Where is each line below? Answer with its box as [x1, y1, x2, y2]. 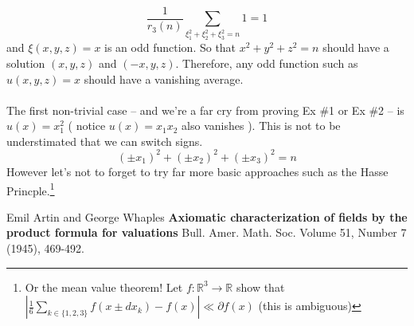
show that [236, 278, 285, 295]
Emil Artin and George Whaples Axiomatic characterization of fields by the [6, 208, 408, 225]
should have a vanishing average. [84, 70, 244, 87]
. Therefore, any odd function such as [175, 54, 358, 71]
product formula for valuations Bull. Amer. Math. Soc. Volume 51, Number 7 [6, 224, 407, 241]
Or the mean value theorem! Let [25, 278, 183, 295]
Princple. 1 [6, 179, 55, 198]
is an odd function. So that [104, 39, 236, 56]
